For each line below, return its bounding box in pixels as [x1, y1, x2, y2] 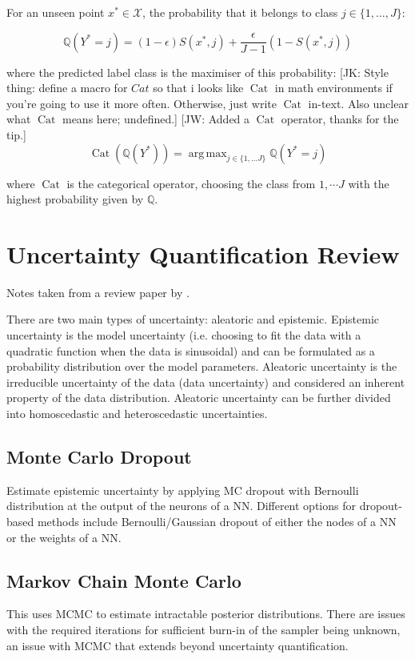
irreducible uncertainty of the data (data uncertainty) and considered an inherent [6, 373, 405, 390]
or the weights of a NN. [6, 528, 122, 545]
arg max [188, 147, 227, 159]
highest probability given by [6, 191, 144, 207]
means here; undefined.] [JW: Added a [62, 111, 250, 127]
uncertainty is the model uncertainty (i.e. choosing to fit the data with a [6, 327, 361, 344]
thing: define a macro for [6, 79, 128, 96]
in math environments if [274, 79, 393, 96]
